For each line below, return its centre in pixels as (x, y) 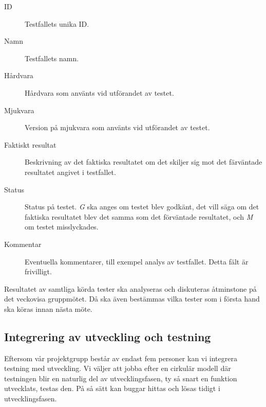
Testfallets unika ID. (57, 23)
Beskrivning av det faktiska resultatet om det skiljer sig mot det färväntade (144, 162)
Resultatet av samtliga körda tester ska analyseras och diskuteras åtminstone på (130, 288)
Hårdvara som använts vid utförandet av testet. (99, 92)
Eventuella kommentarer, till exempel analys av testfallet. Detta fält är (137, 261)
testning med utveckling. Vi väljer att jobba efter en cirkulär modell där (118, 368)
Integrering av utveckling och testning (108, 336)
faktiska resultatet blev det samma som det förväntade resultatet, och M (139, 216)
